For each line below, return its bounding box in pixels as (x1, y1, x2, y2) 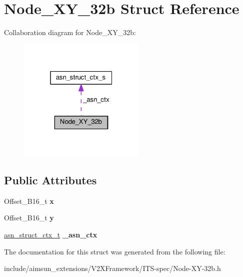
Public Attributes (4, 172, 97, 187)
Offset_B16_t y (4, 212, 54, 223)
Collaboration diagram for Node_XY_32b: (4, 27, 136, 38)
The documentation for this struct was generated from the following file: (4, 246, 225, 256)
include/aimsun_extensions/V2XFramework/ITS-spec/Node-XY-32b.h (4, 263, 221, 273)
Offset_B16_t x (4, 195, 54, 206)
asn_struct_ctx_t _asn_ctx (4, 229, 97, 239)
